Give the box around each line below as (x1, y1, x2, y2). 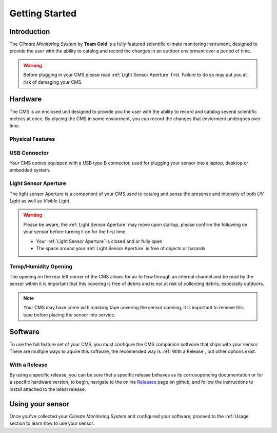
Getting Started (9, 8, 77, 19)
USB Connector (9, 149, 49, 156)
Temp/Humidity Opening (9, 262, 73, 270)
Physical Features (9, 136, 55, 143)
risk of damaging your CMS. (23, 79, 83, 85)
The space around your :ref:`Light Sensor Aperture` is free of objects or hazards (36, 245, 206, 251)
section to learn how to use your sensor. (9, 420, 95, 426)
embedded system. (9, 167, 51, 173)
